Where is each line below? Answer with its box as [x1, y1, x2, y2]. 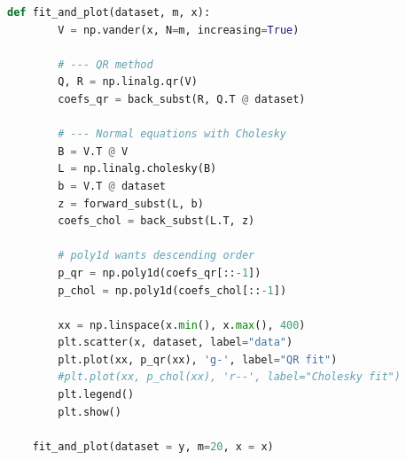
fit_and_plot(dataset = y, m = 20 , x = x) [32, 440, 274, 453]
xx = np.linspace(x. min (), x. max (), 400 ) [58, 318, 306, 331]
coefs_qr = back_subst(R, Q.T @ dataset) [58, 92, 306, 105]
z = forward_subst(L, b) [58, 197, 204, 210]
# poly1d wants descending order [58, 249, 255, 262]
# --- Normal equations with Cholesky [58, 128, 286, 141]
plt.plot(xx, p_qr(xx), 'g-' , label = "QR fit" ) [58, 353, 338, 366]
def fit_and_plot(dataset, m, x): [7, 6, 211, 19]
